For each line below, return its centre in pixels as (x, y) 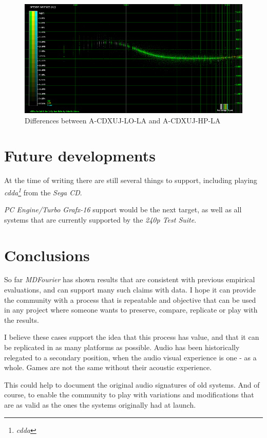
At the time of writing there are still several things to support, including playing (131, 180)
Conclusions (47, 255)
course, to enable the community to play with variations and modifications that (129, 395)
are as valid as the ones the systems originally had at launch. (100, 405)
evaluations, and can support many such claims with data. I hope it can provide (130, 290)
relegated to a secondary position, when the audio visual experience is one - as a (130, 357)
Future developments (80, 156)
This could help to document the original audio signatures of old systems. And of (132, 384)
